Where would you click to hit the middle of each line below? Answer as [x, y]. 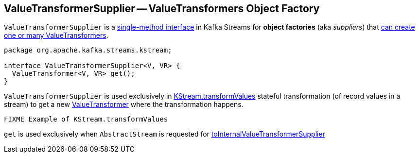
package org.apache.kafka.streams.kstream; [88, 50]
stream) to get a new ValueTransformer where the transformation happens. [124, 105]
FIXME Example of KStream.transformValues [86, 119]
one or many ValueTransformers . [56, 35]
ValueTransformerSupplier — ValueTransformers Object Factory [162, 9]
